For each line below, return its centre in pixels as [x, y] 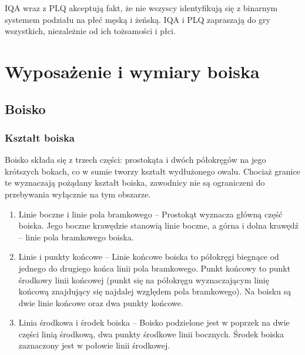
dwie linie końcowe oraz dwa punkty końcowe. [101, 302]
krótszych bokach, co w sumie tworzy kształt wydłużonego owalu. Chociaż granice [152, 171]
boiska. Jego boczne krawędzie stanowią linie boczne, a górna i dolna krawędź [158, 225]
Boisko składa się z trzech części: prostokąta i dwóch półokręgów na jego [135, 160]
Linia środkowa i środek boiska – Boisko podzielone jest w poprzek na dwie [154, 322]
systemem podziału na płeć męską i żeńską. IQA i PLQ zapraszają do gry [138, 19]
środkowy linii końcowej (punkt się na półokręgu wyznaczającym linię [144, 279]
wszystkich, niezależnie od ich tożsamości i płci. [90, 31]
